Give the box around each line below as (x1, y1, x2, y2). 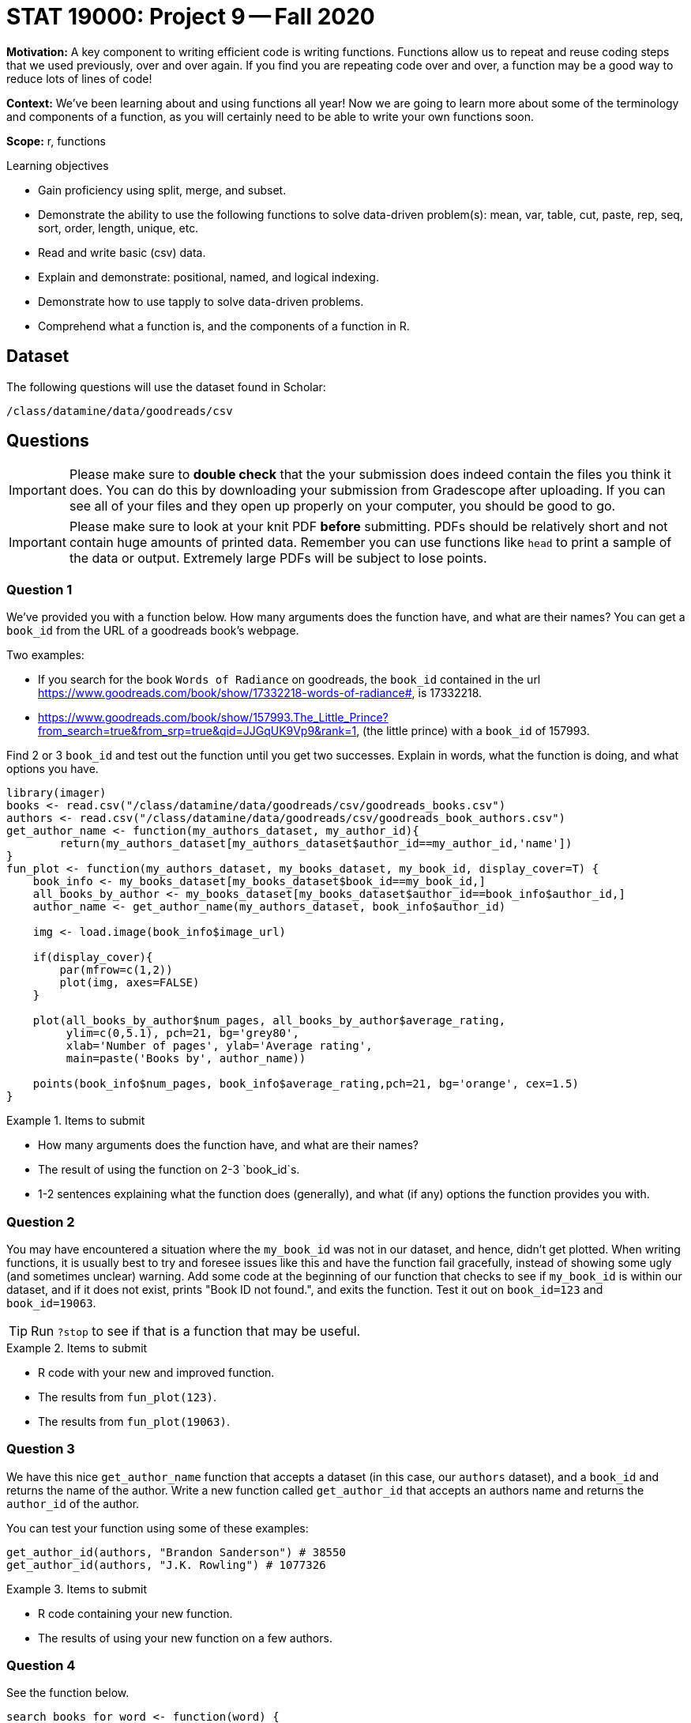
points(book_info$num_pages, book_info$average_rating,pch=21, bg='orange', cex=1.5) (32, 1077, 579, 1091)
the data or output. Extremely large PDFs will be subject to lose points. (69, 550, 487, 567)
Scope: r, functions (6, 134, 106, 148)
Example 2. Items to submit (6, 1340, 148, 1355)
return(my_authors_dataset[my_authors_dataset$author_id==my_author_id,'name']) (59, 837, 573, 850)
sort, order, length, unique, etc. (38, 221, 199, 235)
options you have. (6, 762, 99, 776)
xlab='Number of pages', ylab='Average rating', (66, 1039, 373, 1053)
